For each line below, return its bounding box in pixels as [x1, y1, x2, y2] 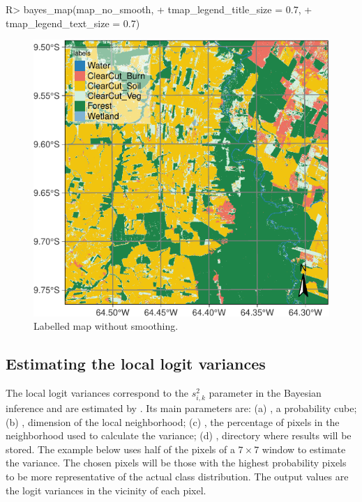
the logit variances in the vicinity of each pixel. [6, 482, 206, 497]
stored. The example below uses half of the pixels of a [6, 441, 235, 456]
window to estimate [262, 441, 346, 456]
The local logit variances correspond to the [6, 385, 188, 400]
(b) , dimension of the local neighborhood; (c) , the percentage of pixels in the [6, 414, 340, 429]
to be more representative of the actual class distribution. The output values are [6, 469, 349, 484]
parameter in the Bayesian [209, 385, 322, 400]
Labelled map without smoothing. [33, 319, 179, 333]
